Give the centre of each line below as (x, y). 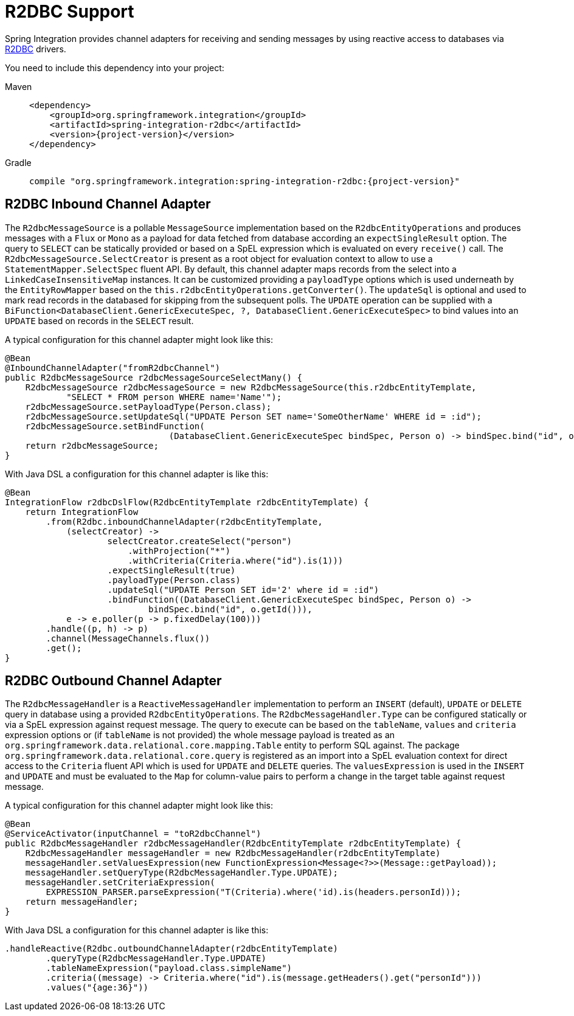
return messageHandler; (82, 902)
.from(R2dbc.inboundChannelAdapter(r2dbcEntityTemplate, (184, 521)
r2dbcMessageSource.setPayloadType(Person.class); (148, 406)
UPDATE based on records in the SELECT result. (99, 320)
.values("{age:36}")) (97, 988)
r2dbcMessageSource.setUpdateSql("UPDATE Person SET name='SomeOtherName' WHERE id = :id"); (253, 416)
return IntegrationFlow (82, 512)
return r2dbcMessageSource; (92, 445)
